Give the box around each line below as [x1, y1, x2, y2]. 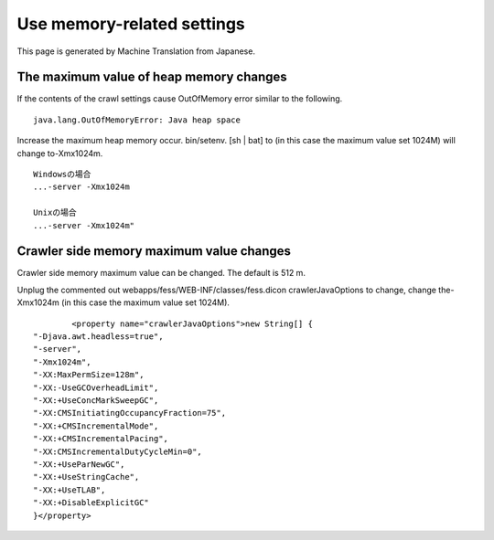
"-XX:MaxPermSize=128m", [33, 370, 145, 380]
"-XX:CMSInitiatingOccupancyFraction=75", [33, 408, 227, 418]
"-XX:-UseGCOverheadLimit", [33, 382, 159, 393]
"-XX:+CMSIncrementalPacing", [33, 434, 169, 444]
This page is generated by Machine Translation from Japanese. [16, 46, 256, 57]
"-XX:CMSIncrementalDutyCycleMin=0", [33, 446, 203, 457]
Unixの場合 [33, 207, 77, 218]
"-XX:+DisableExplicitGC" [33, 498, 150, 508]
